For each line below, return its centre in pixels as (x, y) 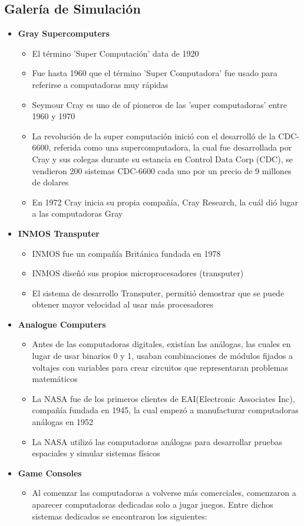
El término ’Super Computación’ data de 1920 (115, 53)
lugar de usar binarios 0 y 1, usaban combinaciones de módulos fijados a (162, 356)
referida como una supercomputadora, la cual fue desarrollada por (173, 147)
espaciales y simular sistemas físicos (96, 453)
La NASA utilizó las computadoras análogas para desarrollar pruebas (157, 441)
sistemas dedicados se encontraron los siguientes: (120, 516)
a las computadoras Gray (77, 213)
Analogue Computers (62, 324)
